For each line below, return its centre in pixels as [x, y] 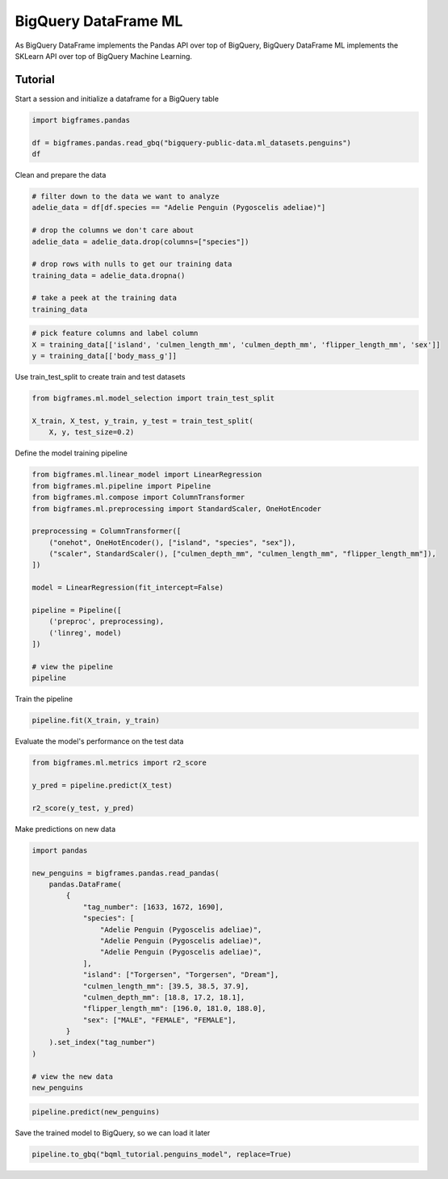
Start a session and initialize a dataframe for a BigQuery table [117, 99]
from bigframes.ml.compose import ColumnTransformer [138, 497]
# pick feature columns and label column [115, 334]
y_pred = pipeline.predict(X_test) [102, 786]
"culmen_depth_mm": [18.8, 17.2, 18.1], [164, 997]
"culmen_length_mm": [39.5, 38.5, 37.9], [166, 986]
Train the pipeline [44, 699]
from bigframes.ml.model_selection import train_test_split [153, 399]
